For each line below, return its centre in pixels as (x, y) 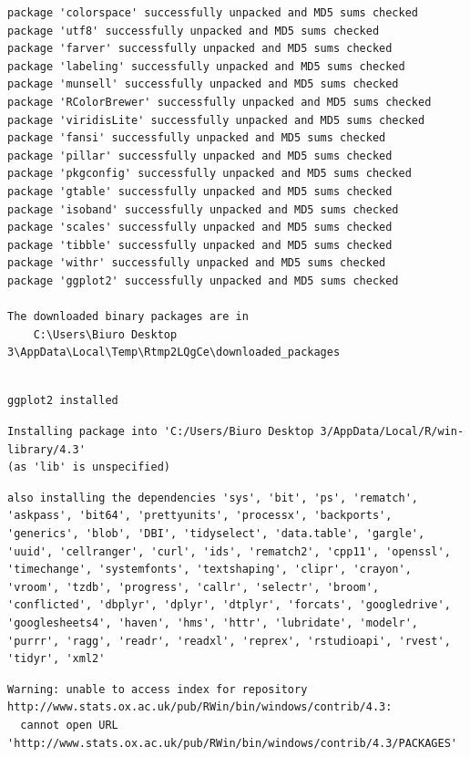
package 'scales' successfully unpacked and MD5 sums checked (200, 228)
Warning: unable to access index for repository (158, 689)
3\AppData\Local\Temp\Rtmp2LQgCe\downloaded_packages (174, 353)
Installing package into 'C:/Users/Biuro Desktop (161, 432)
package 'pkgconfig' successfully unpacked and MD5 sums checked (209, 174)
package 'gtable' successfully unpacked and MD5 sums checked (200, 191)
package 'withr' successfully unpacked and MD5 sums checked (197, 263)
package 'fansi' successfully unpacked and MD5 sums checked (197, 138)
